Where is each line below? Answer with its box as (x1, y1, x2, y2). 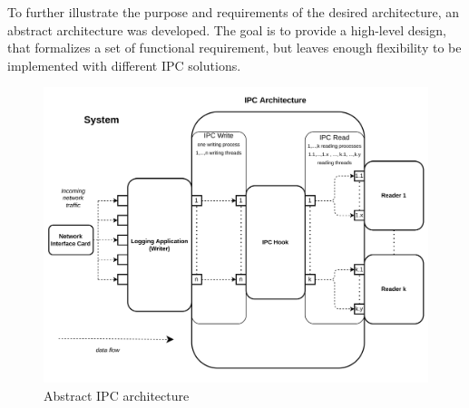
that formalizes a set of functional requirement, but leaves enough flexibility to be (7, 38, 462, 57)
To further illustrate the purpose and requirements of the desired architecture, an (7, 3, 460, 21)
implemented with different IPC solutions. (7, 55, 241, 74)
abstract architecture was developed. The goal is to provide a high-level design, (7, 20, 446, 39)
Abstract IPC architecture (44, 385, 190, 404)
